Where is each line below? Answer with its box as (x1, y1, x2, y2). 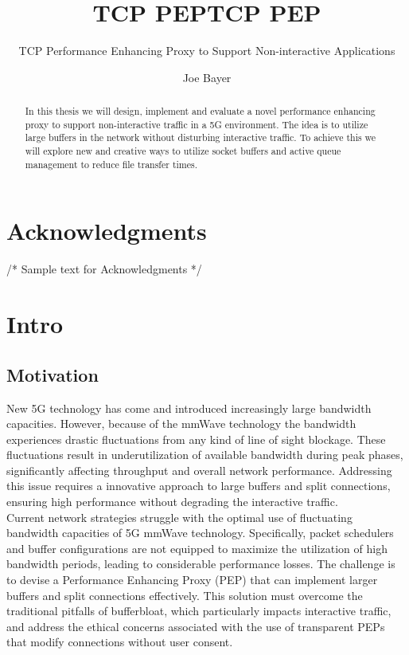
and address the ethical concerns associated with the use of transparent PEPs (6, 618, 385, 634)
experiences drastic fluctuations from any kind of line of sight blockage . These (6, 430, 386, 447)
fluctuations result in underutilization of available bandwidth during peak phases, (6, 446, 403, 463)
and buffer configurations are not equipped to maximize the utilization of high (6, 539, 388, 556)
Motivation (6, 362, 99, 386)
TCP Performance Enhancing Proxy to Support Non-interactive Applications (18, 42, 395, 59)
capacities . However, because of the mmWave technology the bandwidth (6, 415, 356, 432)
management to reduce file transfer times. (25, 157, 198, 171)
